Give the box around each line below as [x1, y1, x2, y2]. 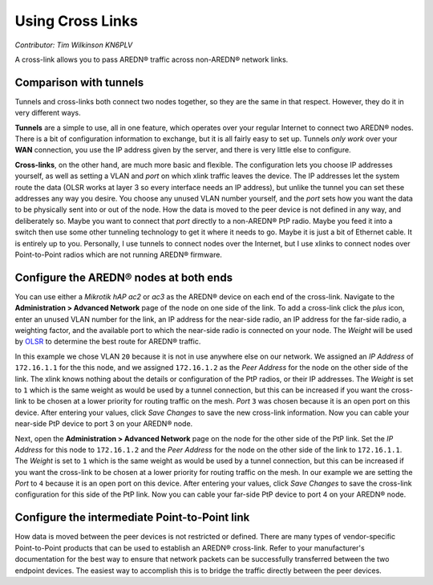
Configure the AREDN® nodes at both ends [14, 270, 233, 284]
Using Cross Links [14, 12, 138, 30]
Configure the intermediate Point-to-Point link [14, 510, 250, 525]
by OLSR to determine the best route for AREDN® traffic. [14, 337, 201, 347]
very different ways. [14, 108, 81, 118]
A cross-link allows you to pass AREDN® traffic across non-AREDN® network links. [14, 55, 289, 64]
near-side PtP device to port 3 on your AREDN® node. [14, 419, 193, 429]
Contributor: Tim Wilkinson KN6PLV [14, 40, 133, 50]
